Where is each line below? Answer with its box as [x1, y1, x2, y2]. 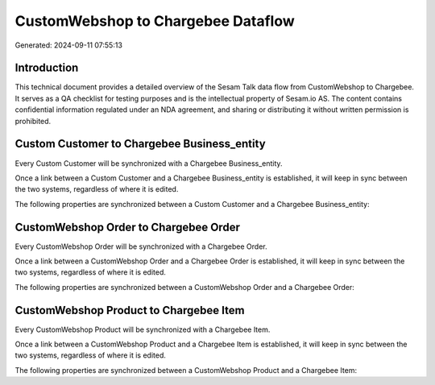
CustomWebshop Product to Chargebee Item [14, 303, 245, 317]
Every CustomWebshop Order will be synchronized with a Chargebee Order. [14, 242, 267, 251]
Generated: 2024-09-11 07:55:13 [14, 40, 122, 50]
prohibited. [14, 116, 52, 126]
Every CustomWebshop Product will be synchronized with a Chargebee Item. [14, 325, 271, 334]
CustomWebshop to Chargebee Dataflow [14, 12, 296, 30]
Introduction [14, 61, 79, 75]
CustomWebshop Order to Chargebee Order [14, 220, 241, 234]
